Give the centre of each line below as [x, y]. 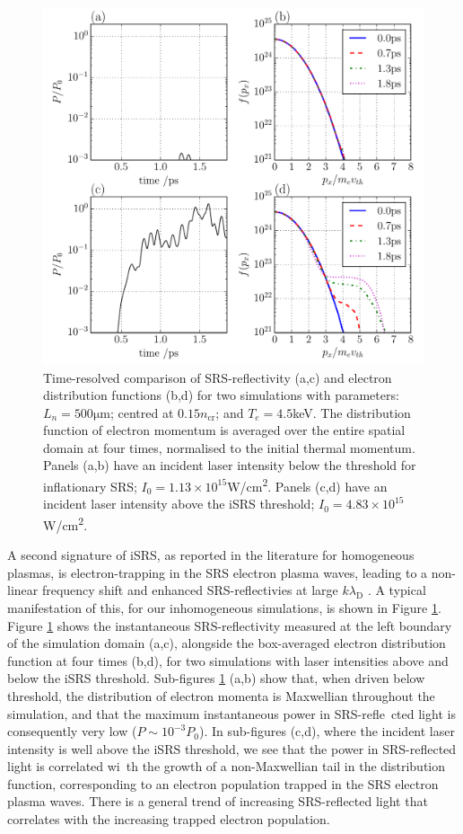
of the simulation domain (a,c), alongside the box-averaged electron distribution [227, 643]
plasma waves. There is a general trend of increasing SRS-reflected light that [218, 801]
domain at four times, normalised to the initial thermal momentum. [229, 447]
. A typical [397, 590]
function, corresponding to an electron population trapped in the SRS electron [223, 783]
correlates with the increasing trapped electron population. [169, 819]
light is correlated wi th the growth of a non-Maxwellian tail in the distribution [227, 766]
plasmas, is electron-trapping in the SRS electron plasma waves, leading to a [218, 572]
